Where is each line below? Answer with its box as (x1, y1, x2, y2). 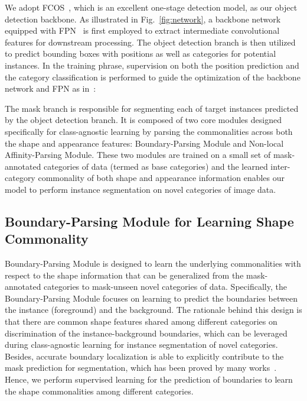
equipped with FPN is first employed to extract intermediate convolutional (5, 24, 280, 37)
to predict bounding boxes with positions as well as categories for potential (5, 47, 276, 60)
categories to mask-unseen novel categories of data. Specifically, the (44, 280, 287, 293)
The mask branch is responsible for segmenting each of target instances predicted (5, 102, 299, 114)
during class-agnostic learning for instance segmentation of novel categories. (5, 338, 278, 351)
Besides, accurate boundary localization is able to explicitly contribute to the (5, 350, 284, 362)
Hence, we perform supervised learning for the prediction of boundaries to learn (5, 373, 293, 386)
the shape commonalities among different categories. (5, 384, 194, 397)
